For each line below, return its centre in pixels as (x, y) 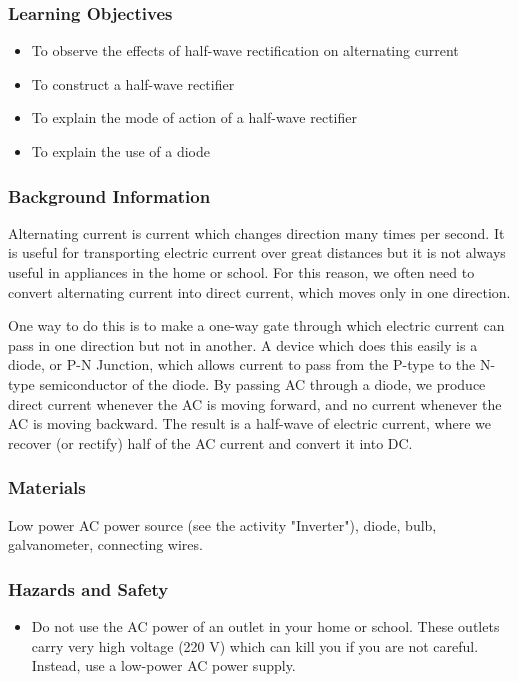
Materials (47, 487)
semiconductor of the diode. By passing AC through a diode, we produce (262, 383)
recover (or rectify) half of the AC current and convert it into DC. (210, 442)
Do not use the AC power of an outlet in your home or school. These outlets (265, 625)
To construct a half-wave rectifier (133, 83)
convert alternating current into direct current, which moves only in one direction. (259, 291)
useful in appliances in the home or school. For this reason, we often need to (241, 272)
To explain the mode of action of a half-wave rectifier (194, 117)
